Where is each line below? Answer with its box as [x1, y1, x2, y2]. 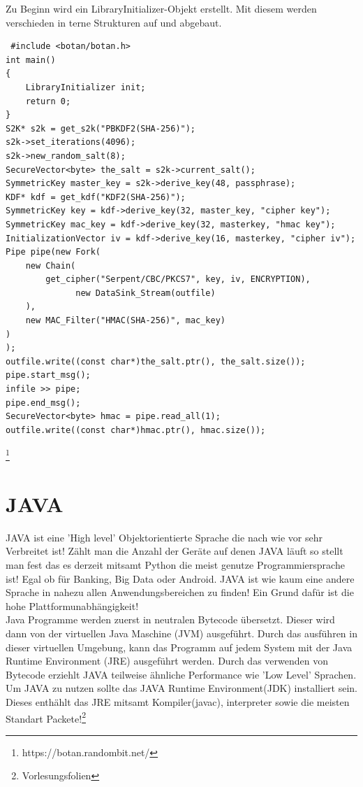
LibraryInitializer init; [25, 82, 146, 92]
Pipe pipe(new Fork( [6, 247, 101, 257]
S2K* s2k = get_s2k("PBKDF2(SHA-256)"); [6, 123, 196, 134]
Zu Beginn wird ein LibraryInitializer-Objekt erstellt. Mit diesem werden [6, 1, 317, 15]
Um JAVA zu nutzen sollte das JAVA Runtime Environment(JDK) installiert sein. [6, 681, 357, 695]
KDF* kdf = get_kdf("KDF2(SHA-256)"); [6, 192, 186, 202]
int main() [6, 55, 56, 65]
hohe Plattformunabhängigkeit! [6, 598, 139, 613]
